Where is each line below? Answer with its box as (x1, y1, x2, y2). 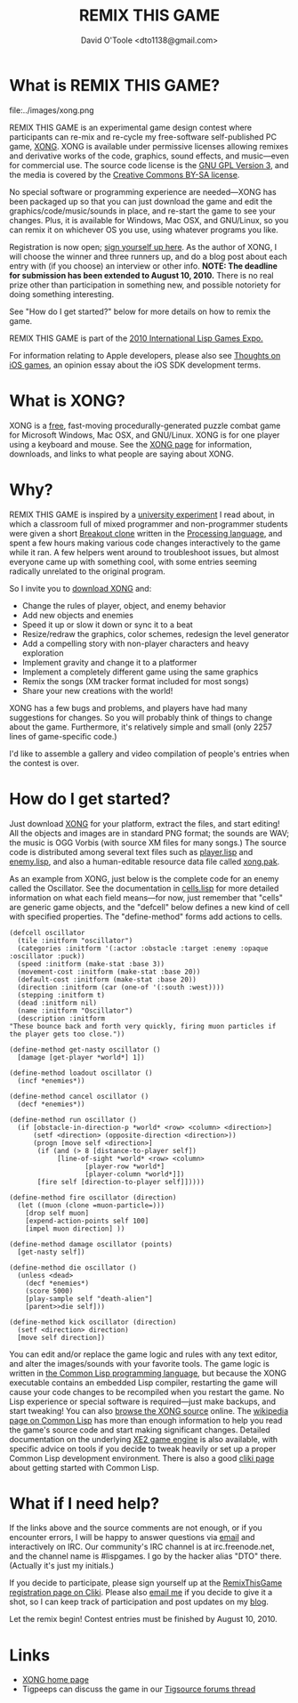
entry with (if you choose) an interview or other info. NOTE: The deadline (9, 260, 278, 271)
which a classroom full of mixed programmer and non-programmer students (9, 518, 288, 529)
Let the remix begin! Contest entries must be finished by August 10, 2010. (9, 1614, 278, 1625)
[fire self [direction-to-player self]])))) (36, 1177, 205, 1186)
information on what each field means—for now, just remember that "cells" (9, 892, 283, 903)
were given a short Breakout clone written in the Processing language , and (9, 528, 283, 538)
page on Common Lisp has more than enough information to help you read (9, 1415, 283, 1425)
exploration (21, 647, 64, 658)
